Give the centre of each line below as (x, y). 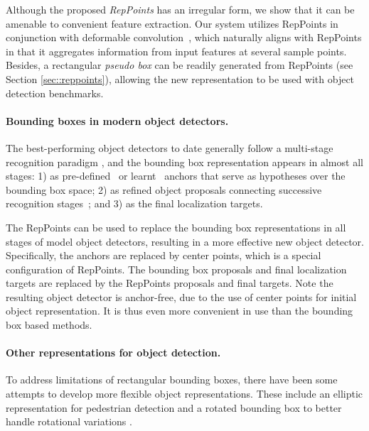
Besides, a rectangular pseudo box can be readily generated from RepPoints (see (180, 65)
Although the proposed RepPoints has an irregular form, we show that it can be (180, 9)
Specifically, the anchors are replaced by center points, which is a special (164, 255)
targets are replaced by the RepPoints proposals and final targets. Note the (170, 283)
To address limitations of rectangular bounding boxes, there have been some (172, 380)
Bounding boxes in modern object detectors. (117, 120)
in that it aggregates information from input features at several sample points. (176, 51)
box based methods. (49, 325)
